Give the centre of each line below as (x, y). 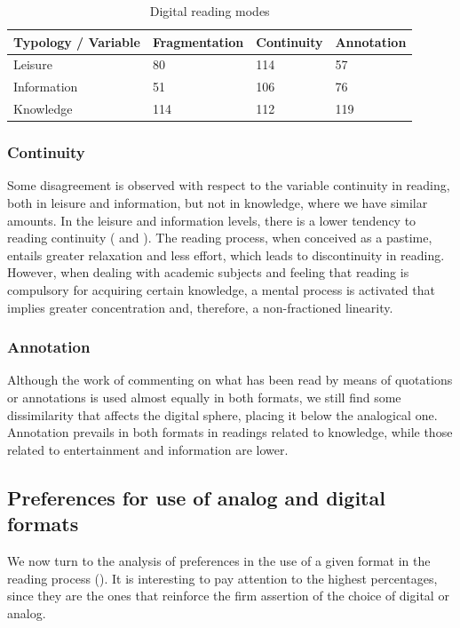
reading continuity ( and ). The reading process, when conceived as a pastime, (220, 238)
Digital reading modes (210, 11)
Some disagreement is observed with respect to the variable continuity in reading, (229, 185)
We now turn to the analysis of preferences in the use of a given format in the (219, 560)
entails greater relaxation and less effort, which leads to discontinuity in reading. (226, 254)
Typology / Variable (77, 41)
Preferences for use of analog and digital (196, 497)
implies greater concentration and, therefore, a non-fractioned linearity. (200, 307)
